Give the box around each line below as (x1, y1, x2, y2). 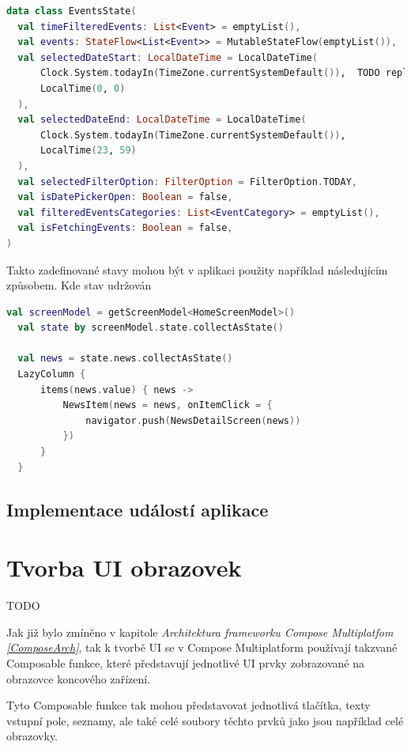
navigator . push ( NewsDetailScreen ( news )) (85, 414, 301, 426)
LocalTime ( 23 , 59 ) (40, 145, 137, 157)
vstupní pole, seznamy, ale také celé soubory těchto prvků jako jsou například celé (6, 712, 404, 728)
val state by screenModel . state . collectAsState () (17, 322, 284, 334)
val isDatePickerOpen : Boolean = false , (17, 191, 233, 203)
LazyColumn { (17, 369, 86, 380)
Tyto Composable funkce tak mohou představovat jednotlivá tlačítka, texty (6, 697, 371, 713)
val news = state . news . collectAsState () (17, 353, 233, 365)
